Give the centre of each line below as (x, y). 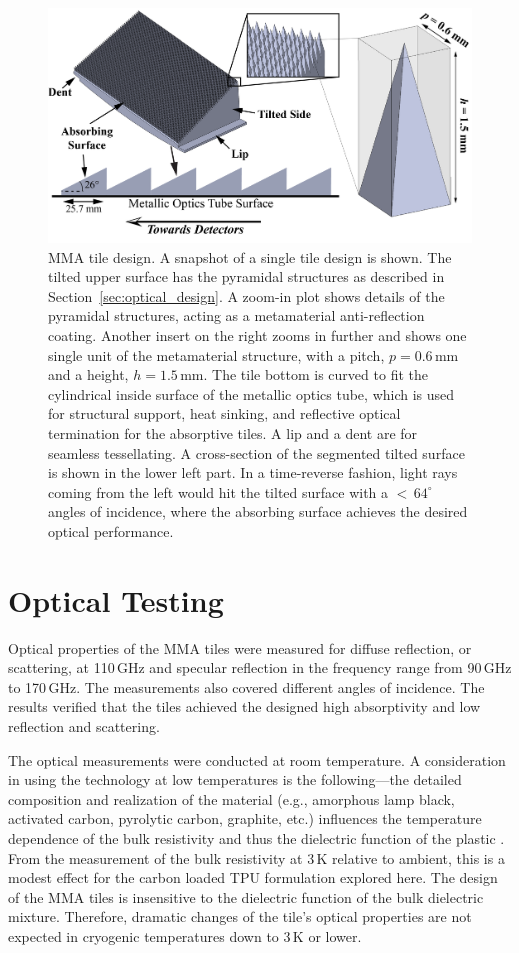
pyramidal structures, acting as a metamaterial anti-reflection (236, 315)
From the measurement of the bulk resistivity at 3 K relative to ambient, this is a (256, 857)
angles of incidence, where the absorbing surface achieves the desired (258, 511)
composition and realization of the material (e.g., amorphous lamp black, (231, 798)
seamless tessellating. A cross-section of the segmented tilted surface (256, 452)
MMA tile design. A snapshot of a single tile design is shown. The (250, 256)
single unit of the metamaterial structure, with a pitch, (216, 354)
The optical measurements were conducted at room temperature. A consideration (257, 759)
